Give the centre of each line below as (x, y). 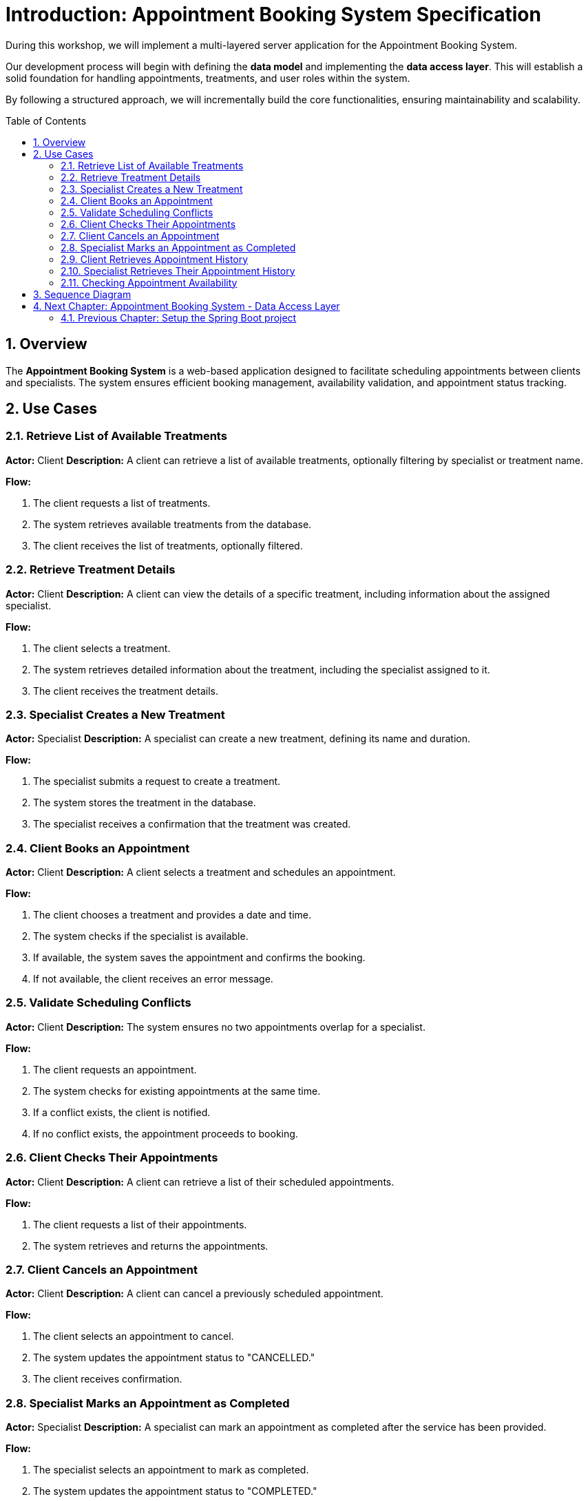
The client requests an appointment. (115, 1069)
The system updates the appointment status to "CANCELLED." (174, 1358)
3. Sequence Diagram (82, 294)
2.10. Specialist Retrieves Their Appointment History (178, 271)
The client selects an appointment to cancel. (134, 1336)
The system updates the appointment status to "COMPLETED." (175, 1491)
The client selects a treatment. (102, 648)
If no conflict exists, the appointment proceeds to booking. (166, 1133)
